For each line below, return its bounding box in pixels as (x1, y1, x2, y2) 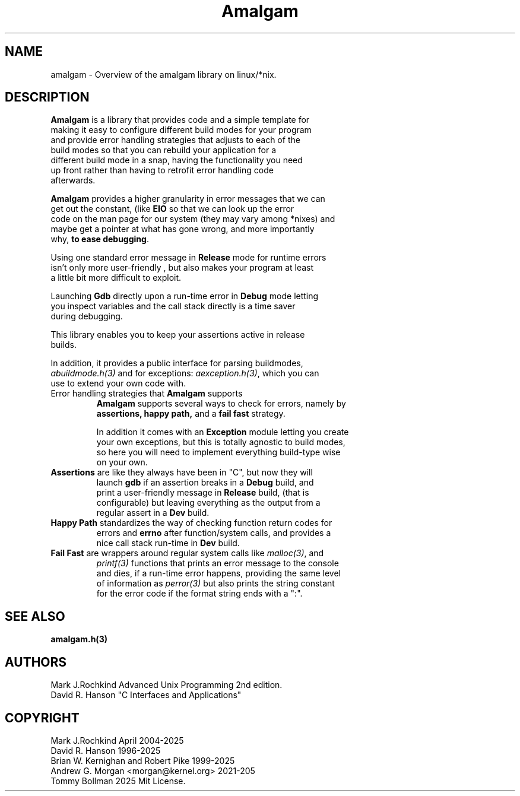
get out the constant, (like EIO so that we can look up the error (50, 204, 294, 214)
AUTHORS (5, 654, 67, 670)
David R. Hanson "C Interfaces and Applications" (50, 690, 242, 700)
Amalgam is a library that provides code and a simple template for (50, 115, 310, 125)
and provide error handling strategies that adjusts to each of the (50, 135, 300, 145)
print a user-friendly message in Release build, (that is (96, 487, 309, 498)
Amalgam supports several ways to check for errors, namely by (96, 398, 346, 409)
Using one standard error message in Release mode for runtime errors (50, 252, 326, 263)
